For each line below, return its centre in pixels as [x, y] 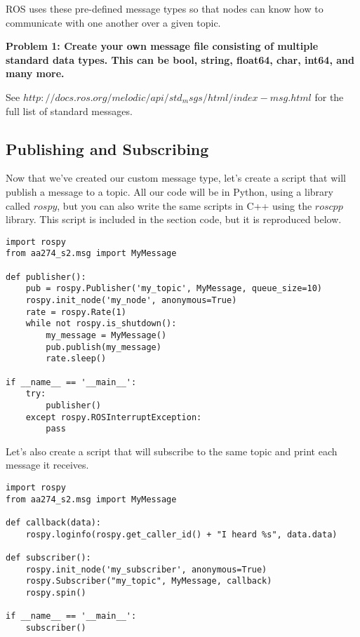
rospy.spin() [56, 592]
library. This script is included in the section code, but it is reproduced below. [174, 219]
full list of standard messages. [69, 110]
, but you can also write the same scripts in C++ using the [185, 205]
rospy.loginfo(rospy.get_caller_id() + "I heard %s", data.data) [181, 534]
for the [329, 96]
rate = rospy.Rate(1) [76, 312]
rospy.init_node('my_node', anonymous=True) [131, 301]
